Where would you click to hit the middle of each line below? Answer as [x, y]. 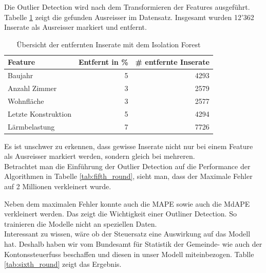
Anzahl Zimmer [32, 88]
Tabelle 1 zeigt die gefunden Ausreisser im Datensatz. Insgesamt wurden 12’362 [129, 17]
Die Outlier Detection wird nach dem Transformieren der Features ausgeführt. [127, 7]
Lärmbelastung [31, 126]
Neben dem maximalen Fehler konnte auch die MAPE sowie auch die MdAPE [127, 203]
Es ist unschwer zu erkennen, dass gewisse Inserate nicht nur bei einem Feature [129, 146]
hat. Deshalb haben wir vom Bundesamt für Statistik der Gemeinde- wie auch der [133, 244]
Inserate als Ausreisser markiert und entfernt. [75, 27]
